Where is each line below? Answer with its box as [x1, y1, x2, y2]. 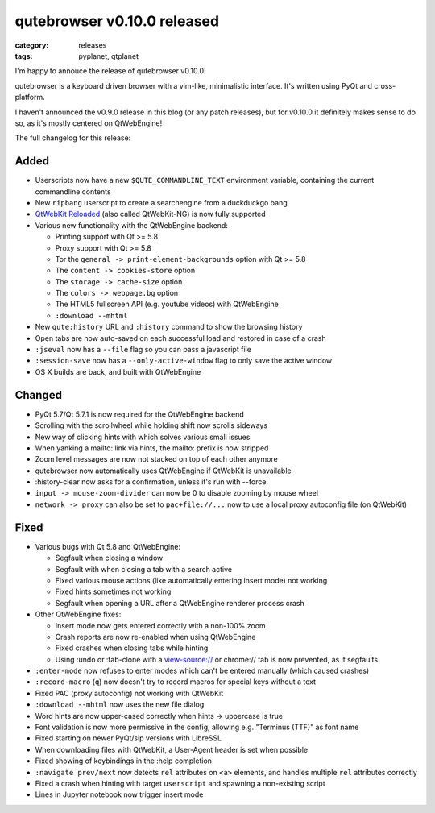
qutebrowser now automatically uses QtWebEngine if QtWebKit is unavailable [35, 466, 292, 475]
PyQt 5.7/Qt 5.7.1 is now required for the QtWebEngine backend [35, 409, 245, 419]
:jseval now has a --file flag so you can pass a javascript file [35, 345, 251, 355]
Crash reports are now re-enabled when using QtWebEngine [55, 632, 256, 641]
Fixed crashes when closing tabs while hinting [55, 643, 209, 653]
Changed [14, 388, 62, 402]
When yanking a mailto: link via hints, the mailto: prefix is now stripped [35, 443, 269, 453]
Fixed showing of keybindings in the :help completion [35, 756, 213, 765]
